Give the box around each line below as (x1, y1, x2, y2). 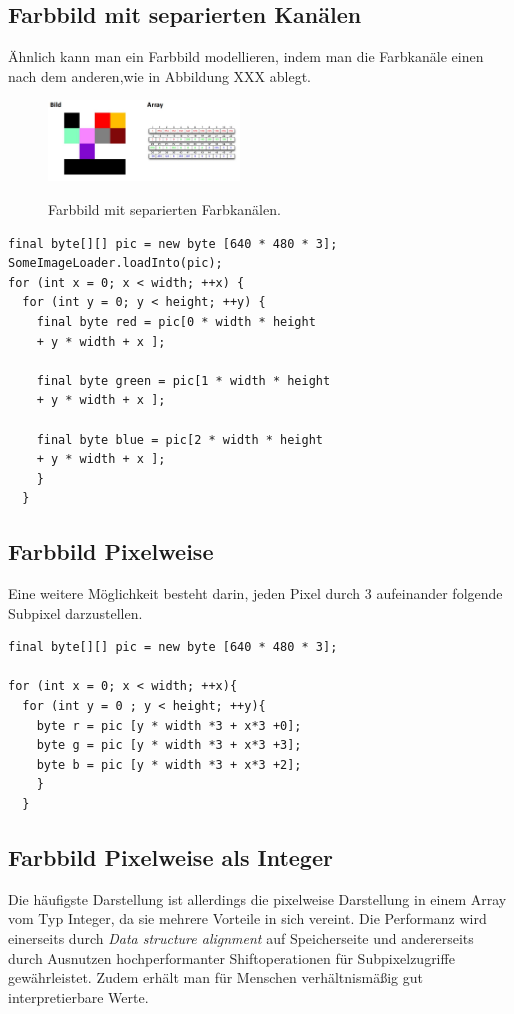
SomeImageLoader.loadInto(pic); (8, 256, 223, 271)
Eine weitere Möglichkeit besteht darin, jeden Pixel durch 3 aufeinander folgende (8, 583, 503, 604)
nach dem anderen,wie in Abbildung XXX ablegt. (8, 65, 312, 86)
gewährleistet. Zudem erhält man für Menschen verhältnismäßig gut (8, 967, 423, 988)
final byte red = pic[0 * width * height (36, 314, 316, 329)
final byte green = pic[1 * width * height (36, 373, 331, 388)
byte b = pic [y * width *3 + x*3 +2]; (36, 757, 302, 772)
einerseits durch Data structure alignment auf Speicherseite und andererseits (8, 928, 474, 948)
